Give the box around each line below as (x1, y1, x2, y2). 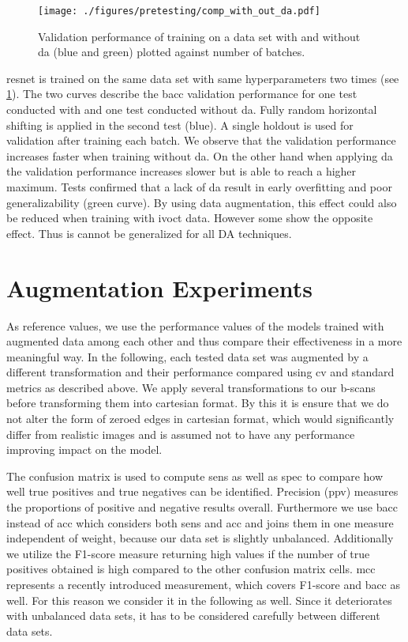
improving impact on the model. (6, 441, 163, 458)
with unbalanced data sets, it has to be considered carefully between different (6, 607, 380, 624)
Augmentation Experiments (6, 271, 313, 304)
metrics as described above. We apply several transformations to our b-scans (6, 379, 376, 395)
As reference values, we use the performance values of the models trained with (6, 317, 384, 334)
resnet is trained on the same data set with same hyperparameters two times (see (6, 70, 399, 86)
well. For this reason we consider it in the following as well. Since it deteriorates (6, 591, 392, 608)
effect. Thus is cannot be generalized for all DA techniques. (6, 225, 292, 241)
